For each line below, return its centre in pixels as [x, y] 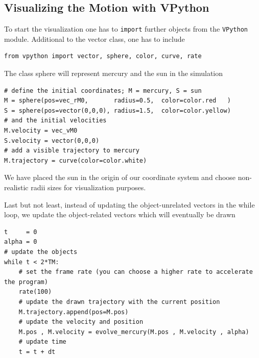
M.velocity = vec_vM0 [41, 131]
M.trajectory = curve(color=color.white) [76, 160]
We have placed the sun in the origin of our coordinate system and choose [120, 177]
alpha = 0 [21, 242]
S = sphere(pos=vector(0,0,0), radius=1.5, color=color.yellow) [117, 110]
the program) [26, 282]
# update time [42, 342]
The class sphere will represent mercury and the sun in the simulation [114, 73]
